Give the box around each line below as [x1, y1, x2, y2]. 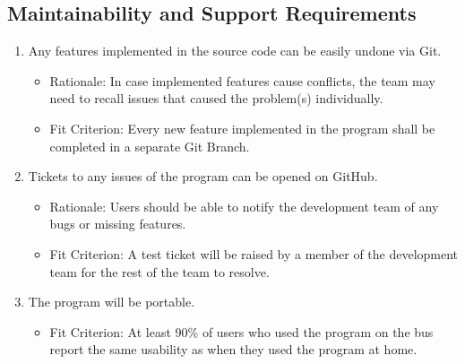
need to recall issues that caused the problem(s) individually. [49, 89, 383, 108]
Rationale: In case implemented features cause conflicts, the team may [49, 71, 435, 90]
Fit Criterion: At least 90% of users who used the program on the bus [49, 322, 434, 341]
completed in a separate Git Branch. [49, 136, 250, 155]
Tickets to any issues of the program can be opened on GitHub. [28, 167, 378, 186]
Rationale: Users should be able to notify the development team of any [49, 196, 439, 215]
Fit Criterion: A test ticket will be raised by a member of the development [49, 244, 459, 263]
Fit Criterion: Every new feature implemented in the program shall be [49, 118, 435, 137]
